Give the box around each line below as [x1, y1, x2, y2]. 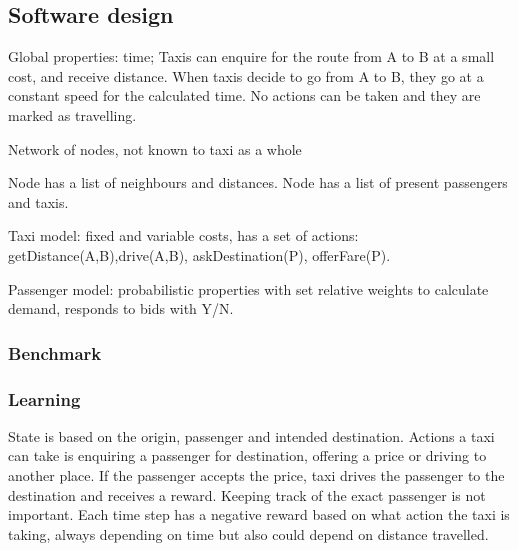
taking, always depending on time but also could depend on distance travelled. [8, 523, 489, 544]
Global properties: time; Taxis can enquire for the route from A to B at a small [8, 46, 495, 67]
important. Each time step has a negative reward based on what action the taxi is [8, 504, 510, 525]
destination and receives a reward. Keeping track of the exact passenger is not [8, 484, 486, 505]
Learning [8, 386, 81, 411]
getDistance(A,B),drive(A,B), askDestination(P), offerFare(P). [8, 244, 391, 265]
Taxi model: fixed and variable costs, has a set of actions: [8, 225, 359, 246]
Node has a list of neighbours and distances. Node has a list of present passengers [8, 172, 508, 193]
